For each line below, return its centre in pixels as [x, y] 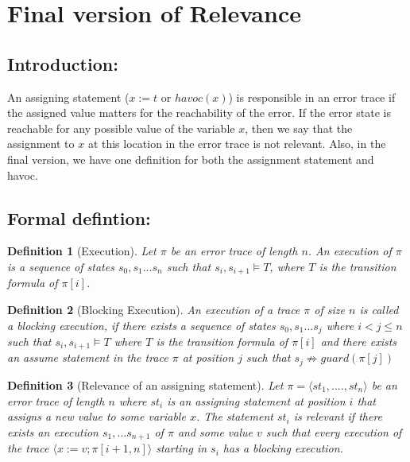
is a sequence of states [61, 266]
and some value [215, 431]
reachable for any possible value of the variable [121, 128]
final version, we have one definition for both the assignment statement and [191, 159]
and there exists [359, 342]
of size [329, 309]
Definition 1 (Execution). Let [82, 251]
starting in [182, 448]
